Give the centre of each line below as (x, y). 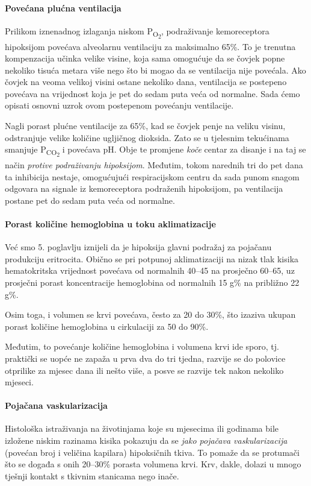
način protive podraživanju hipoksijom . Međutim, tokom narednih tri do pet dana (154, 164)
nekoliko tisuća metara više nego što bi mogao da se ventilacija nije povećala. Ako (155, 70)
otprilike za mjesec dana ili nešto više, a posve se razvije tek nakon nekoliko (144, 370)
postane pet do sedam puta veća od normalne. (90, 200)
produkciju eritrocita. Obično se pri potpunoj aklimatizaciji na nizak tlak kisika (152, 258)
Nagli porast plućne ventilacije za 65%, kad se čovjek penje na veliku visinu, (145, 126)
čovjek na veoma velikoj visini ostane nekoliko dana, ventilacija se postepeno (146, 82)
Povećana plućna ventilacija (63, 8)
